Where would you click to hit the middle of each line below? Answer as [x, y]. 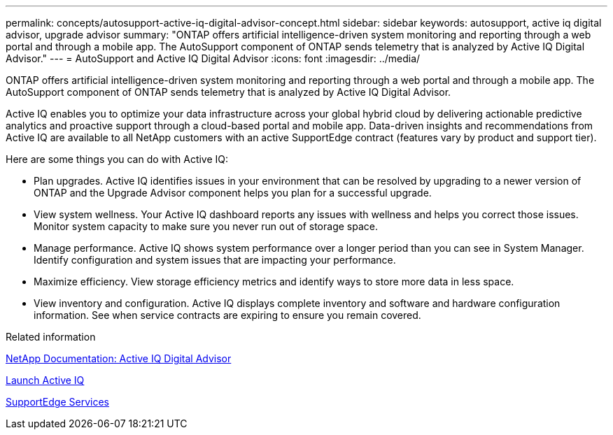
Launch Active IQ [45, 380]
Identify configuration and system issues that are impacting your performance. [215, 260]
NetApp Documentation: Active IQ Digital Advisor [119, 358]
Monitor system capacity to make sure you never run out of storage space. [206, 226]
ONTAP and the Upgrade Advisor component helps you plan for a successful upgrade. [233, 193]
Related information [51, 337]
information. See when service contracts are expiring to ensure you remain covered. [227, 315]
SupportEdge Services [57, 402]
